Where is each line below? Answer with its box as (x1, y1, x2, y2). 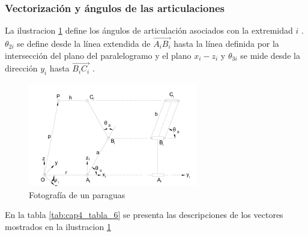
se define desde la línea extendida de (17, 37, 151, 50)
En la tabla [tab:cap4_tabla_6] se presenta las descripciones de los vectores (5, 208, 283, 221)
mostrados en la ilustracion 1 (5, 220, 111, 233)
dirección (5, 62, 38, 74)
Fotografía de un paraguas (29, 188, 125, 201)
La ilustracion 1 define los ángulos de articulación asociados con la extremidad (5, 24, 293, 37)
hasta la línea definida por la (174, 37, 279, 50)
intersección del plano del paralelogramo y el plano (5, 49, 192, 61)
